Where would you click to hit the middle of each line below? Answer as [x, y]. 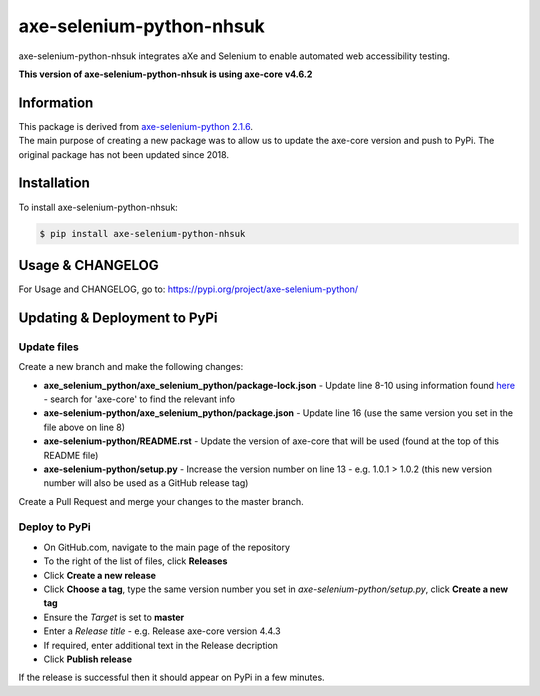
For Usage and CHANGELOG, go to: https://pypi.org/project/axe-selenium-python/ [188, 289]
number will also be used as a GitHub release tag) [146, 483]
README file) [71, 455]
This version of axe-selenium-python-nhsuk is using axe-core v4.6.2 [165, 74]
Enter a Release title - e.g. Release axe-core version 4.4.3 [162, 631]
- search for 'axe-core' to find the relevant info [139, 399]
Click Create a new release [100, 575]
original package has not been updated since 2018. [124, 154]
